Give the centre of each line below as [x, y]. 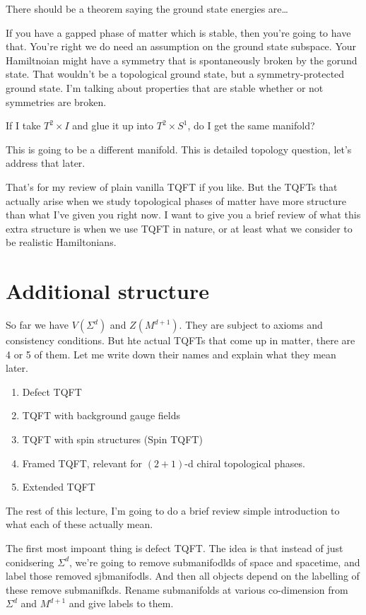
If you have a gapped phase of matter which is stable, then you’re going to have [178, 32]
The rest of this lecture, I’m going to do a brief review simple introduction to [173, 510]
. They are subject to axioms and [251, 325]
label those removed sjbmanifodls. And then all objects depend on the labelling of [183, 576]
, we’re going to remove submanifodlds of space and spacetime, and [215, 562]
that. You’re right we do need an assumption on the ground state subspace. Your [181, 46]
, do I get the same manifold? [251, 125]
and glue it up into [113, 125]
